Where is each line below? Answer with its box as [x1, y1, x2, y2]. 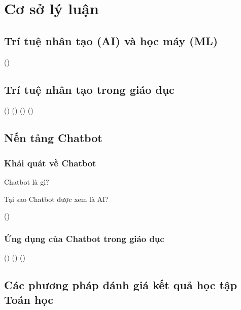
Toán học [4, 292, 53, 307]
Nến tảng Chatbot [4, 130, 102, 146]
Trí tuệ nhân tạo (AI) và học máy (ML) [4, 32, 218, 48]
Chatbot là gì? [4, 176, 49, 187]
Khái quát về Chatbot [4, 156, 96, 169]
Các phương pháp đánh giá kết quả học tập [4, 277, 237, 292]
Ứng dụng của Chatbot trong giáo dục [4, 232, 164, 245]
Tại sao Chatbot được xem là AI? [4, 193, 109, 204]
